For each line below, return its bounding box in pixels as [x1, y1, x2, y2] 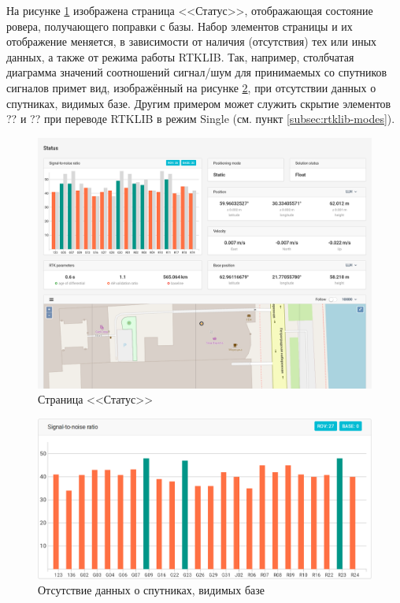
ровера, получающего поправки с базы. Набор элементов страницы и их [6, 17, 353, 34]
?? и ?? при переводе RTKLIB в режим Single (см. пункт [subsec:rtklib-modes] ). [6, 110, 395, 127]
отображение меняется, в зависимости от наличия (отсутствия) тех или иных [6, 33, 377, 50]
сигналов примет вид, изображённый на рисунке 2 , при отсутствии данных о [6, 79, 376, 95]
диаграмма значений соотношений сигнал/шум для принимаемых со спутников [6, 64, 387, 80]
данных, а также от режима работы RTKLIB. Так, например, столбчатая [6, 48, 354, 65]
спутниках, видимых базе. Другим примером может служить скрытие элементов [6, 95, 391, 111]
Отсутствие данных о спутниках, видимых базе [38, 582, 265, 598]
